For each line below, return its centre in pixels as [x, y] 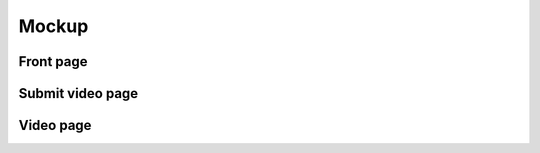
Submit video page [78, 93]
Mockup [53, 26]
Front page [53, 61]
